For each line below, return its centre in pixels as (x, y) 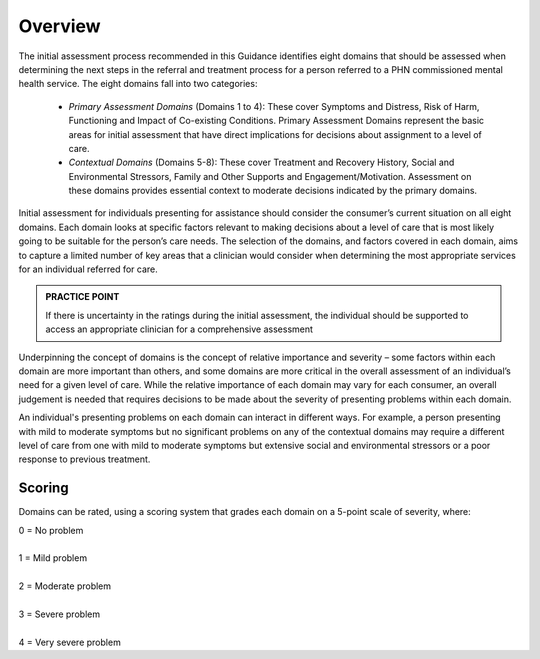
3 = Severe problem (59, 614)
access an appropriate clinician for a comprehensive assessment (179, 329)
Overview (59, 26)
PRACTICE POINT (82, 297)
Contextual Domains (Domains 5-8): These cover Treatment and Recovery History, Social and (261, 162)
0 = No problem (51, 530)
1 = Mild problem (53, 558)
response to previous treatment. (84, 459)
